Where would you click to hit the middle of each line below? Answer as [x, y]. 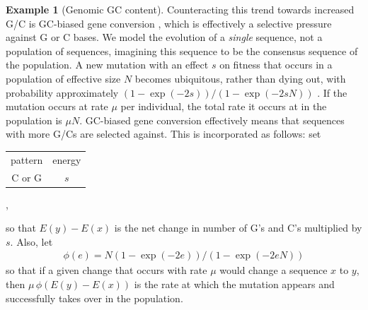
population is [34, 120]
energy [67, 159]
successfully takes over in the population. [94, 298]
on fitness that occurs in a [276, 65]
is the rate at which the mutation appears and [234, 284]
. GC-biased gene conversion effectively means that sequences [212, 120]
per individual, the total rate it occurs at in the [224, 106]
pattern [27, 159]
